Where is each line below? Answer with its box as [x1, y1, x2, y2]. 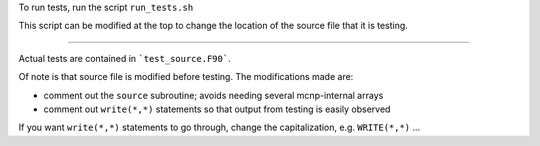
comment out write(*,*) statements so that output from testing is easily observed [43, 103, 391, 115]
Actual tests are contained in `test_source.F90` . [18, 52, 231, 64]
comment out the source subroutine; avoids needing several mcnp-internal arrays [43, 89, 384, 101]
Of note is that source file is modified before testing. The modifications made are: [18, 71, 354, 83]
